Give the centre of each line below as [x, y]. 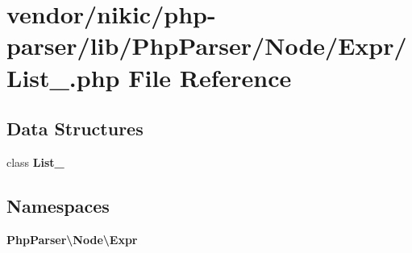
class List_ [35, 162]
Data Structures [75, 129]
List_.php [63, 77]
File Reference [210, 77]
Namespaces [58, 205]
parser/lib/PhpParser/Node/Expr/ [207, 46]
